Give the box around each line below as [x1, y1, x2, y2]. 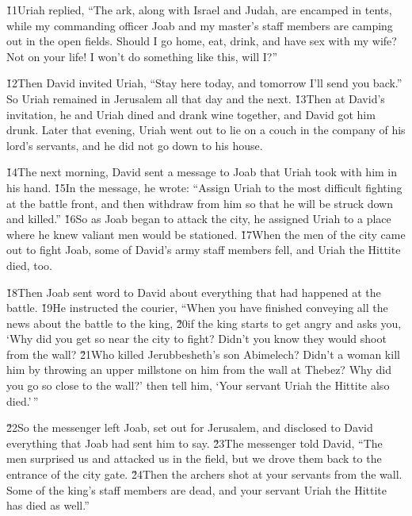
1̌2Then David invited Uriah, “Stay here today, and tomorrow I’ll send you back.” [6, 75, 402, 91]
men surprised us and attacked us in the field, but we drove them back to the [6, 450, 382, 467]
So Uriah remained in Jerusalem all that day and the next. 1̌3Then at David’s [6, 90, 385, 106]
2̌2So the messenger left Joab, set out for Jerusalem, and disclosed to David [6, 419, 373, 436]
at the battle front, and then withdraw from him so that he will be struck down [6, 194, 393, 211]
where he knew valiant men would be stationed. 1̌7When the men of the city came [6, 225, 406, 242]
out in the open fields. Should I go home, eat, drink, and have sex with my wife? [6, 33, 397, 49]
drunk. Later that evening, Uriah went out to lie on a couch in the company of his [6, 121, 406, 138]
